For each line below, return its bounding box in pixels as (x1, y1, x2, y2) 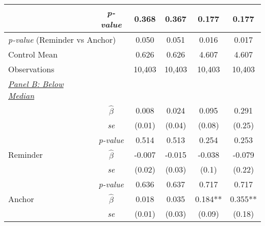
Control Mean (8, 48, 58, 60)
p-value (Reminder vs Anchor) (8, 34, 116, 45)
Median (8, 90, 35, 101)
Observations (8, 63, 55, 75)
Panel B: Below (8, 78, 64, 90)
